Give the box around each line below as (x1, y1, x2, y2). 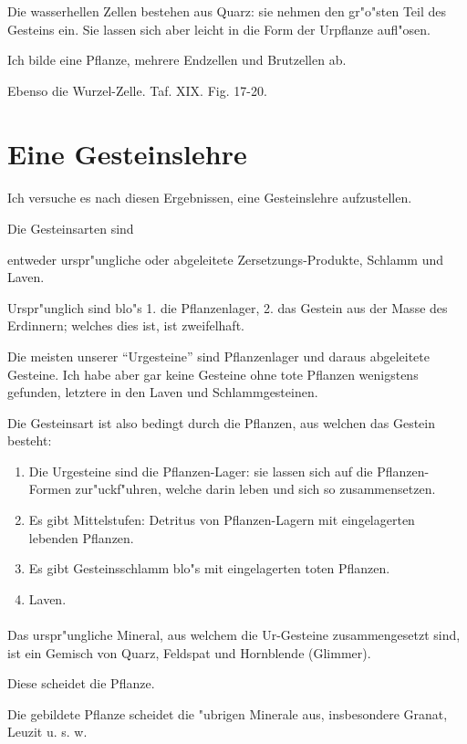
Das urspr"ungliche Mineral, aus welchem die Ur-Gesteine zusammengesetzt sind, (7, 625, 461, 644)
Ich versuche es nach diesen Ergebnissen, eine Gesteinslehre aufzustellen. (7, 188, 412, 207)
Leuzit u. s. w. (7, 722, 88, 741)
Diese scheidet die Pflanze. (7, 674, 155, 693)
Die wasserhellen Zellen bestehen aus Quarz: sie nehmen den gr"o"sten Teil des (7, 2, 447, 20)
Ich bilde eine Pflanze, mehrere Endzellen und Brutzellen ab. (7, 50, 347, 69)
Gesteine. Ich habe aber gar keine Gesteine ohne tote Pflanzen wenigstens (7, 364, 419, 383)
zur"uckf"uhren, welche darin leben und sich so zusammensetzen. (75, 479, 436, 498)
